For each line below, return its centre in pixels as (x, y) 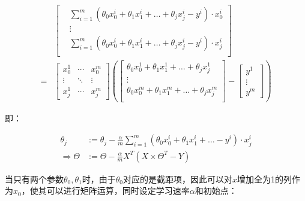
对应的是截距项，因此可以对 (178, 179)
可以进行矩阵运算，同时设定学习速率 (118, 191)
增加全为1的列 (265, 179)
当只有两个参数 (34, 179)
